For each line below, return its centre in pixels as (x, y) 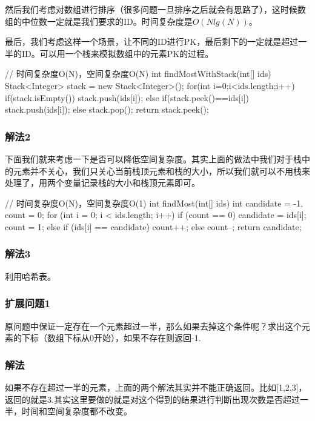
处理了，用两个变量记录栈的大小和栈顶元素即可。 (102, 183)
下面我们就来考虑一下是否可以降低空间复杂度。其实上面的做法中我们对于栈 (153, 158)
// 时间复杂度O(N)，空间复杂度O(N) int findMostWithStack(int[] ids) (138, 74)
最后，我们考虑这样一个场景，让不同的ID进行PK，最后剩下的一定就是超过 (152, 41)
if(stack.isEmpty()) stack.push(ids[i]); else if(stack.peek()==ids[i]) (127, 97)
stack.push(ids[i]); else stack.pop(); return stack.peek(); (107, 109)
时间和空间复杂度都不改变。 (77, 411)
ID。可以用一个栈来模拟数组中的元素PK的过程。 (118, 53)
